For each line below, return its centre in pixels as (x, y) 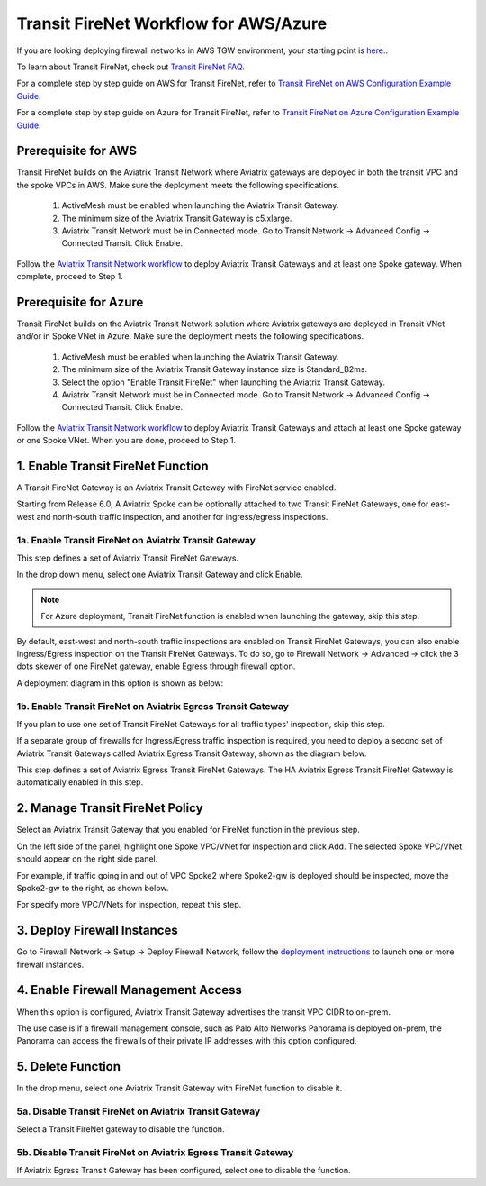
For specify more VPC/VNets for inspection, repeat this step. (129, 905)
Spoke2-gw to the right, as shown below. (93, 888)
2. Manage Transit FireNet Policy (110, 808)
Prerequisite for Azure (80, 302)
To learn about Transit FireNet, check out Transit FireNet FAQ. (130, 67)
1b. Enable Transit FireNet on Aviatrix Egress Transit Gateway (153, 706)
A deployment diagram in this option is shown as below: (120, 683)
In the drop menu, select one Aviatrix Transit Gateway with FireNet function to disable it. (180, 1088)
